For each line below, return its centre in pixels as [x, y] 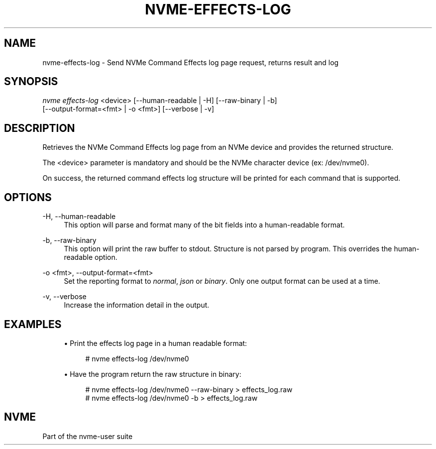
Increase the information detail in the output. [137, 305]
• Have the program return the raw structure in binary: [153, 374]
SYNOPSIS [31, 82]
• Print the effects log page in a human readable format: [156, 343]
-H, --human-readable [79, 217]
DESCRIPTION [40, 128]
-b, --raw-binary [69, 240]
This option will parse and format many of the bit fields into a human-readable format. [204, 225]
